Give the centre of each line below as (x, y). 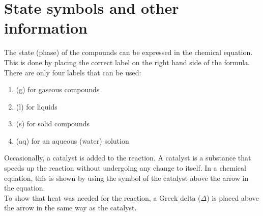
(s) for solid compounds (53, 124)
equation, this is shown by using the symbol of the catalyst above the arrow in (126, 178)
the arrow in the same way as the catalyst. (70, 208)
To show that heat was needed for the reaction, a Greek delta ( (103, 197)
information (46, 28)
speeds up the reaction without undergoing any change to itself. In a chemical (125, 168)
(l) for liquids (37, 106)
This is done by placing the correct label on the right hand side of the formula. (127, 62)
